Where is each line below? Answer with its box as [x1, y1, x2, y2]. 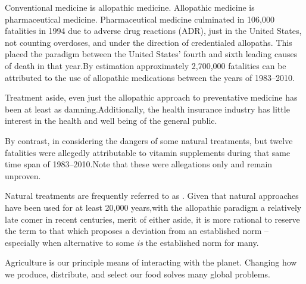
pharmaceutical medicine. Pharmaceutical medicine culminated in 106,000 [5, 13, 274, 25]
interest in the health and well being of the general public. [5, 114, 217, 127]
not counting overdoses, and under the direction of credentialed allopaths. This [5, 36, 292, 48]
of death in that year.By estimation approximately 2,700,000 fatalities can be [5, 59, 286, 71]
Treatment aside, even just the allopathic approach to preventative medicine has [5, 91, 298, 104]
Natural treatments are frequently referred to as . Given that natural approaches [5, 189, 299, 202]
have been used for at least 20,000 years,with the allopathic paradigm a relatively [5, 201, 302, 213]
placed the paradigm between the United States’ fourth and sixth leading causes [5, 48, 298, 60]
